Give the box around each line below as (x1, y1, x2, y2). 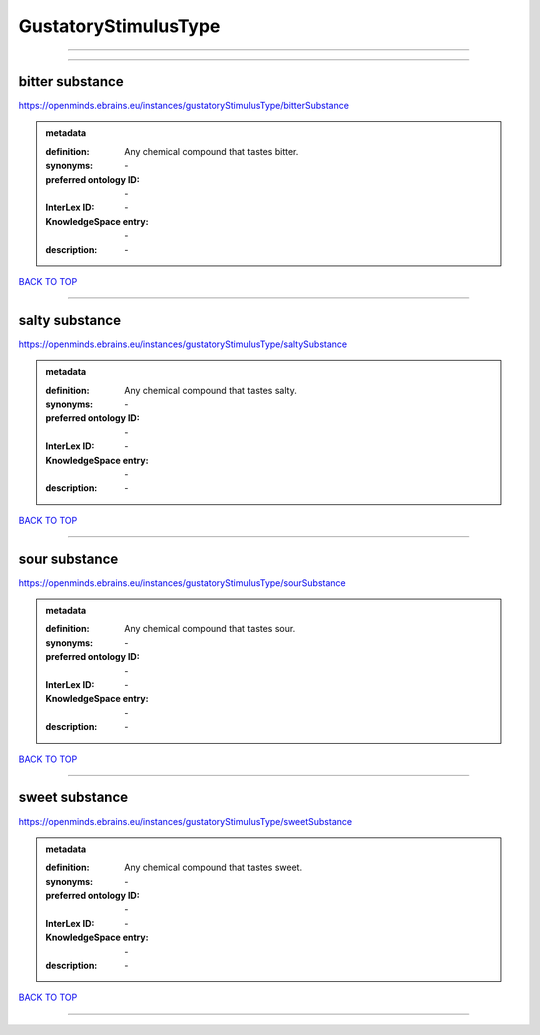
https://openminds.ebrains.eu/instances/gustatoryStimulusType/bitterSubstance (18, 100, 350, 112)
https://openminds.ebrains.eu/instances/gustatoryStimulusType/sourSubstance (18, 576, 347, 589)
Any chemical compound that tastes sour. (124, 623, 296, 635)
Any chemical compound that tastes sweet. (124, 861, 303, 874)
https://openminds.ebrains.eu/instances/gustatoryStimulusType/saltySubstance (18, 338, 348, 350)
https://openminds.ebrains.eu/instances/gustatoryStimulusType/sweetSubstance (18, 815, 353, 827)
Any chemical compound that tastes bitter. (124, 145, 299, 157)
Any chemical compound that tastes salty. (124, 384, 297, 396)
